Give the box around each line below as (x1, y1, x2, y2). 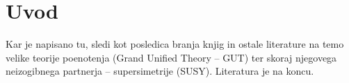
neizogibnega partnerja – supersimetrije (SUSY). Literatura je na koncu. (6, 64, 314, 78)
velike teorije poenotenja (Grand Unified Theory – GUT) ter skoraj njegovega (6, 50, 337, 64)
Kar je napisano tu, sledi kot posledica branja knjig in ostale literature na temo (6, 37, 344, 51)
